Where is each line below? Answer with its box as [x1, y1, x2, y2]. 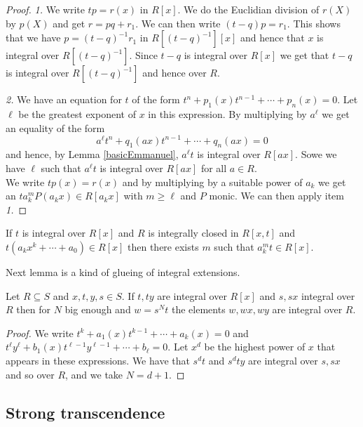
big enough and [64, 302, 131, 317]
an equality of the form [6, 120, 105, 135]
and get [53, 15, 85, 30]
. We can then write [135, 15, 221, 30]
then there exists [128, 239, 199, 254]
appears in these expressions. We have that [6, 353, 190, 367]
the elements [172, 302, 226, 317]
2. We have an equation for [6, 92, 122, 107]
